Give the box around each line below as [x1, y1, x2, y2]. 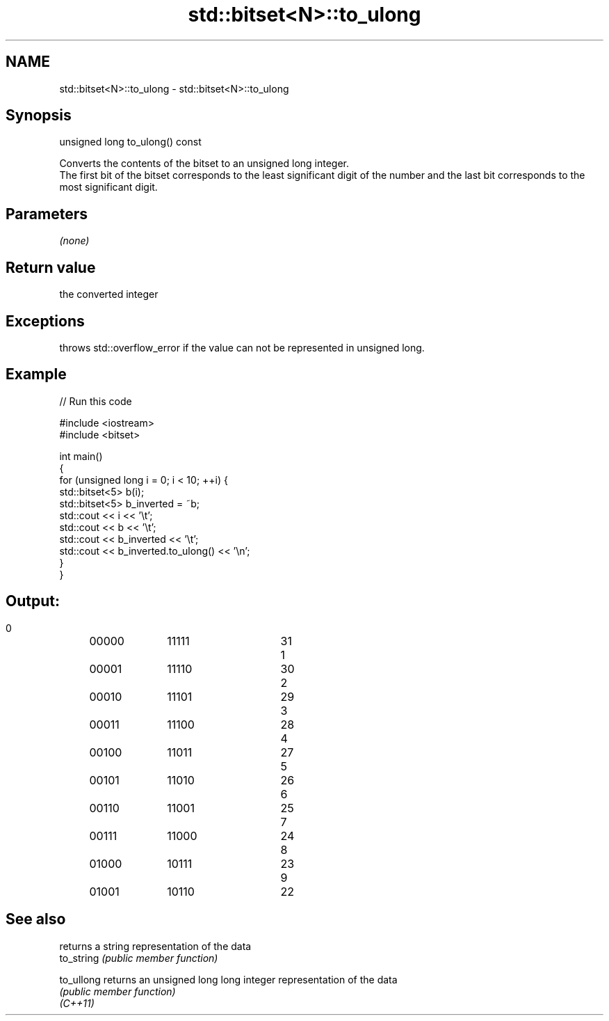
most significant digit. [59, 181, 158, 193]
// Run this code [59, 395, 132, 407]
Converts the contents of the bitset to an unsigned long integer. [59, 157, 350, 170]
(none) [59, 235, 90, 247]
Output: [6, 592, 60, 610]
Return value [6, 258, 96, 276]
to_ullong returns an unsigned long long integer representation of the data [59, 973, 398, 986]
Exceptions [6, 312, 85, 330]
